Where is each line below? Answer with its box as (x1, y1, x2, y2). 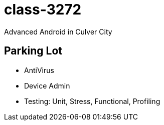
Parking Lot (4, 44, 63, 57)
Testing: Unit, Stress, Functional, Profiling (24, 96, 160, 105)
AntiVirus (24, 65, 54, 74)
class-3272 (4, 1, 82, 18)
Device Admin (24, 81, 70, 90)
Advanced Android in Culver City (4, 27, 112, 36)
